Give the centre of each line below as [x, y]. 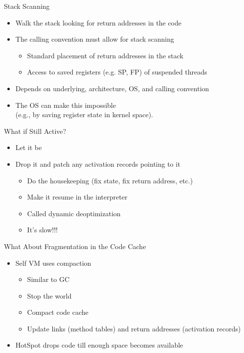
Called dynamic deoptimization [74, 213]
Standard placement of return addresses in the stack [105, 55]
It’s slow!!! [42, 230]
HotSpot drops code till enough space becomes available [99, 345]
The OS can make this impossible [66, 105]
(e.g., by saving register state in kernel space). [84, 114]
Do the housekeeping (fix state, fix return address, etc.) [110, 180]
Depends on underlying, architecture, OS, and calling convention [112, 88]
